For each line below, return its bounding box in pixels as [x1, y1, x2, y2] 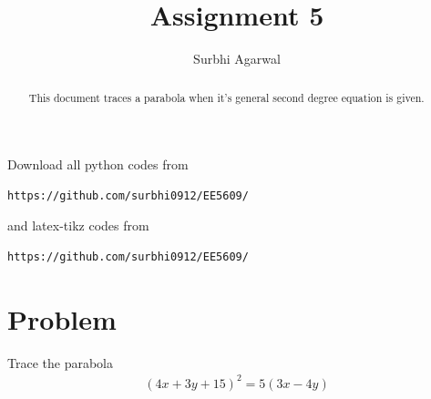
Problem [7, 300, 117, 337]
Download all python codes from [7, 155, 189, 174]
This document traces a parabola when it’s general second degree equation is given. [28, 89, 425, 105]
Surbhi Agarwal [193, 49, 281, 68]
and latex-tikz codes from [7, 216, 149, 235]
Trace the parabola [7, 353, 113, 372]
